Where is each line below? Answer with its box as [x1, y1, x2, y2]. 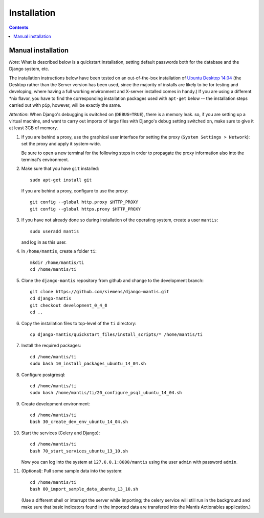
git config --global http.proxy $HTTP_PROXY [30, 199, 139, 205]
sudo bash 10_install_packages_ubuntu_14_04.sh [30, 361, 146, 367]
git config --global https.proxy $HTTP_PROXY [30, 206, 141, 212]
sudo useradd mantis [30, 228, 79, 234]
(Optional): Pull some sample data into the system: [21, 468, 123, 474]
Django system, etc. [9, 66, 49, 72]
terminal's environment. [21, 157, 69, 163]
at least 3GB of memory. [9, 125, 58, 131]
